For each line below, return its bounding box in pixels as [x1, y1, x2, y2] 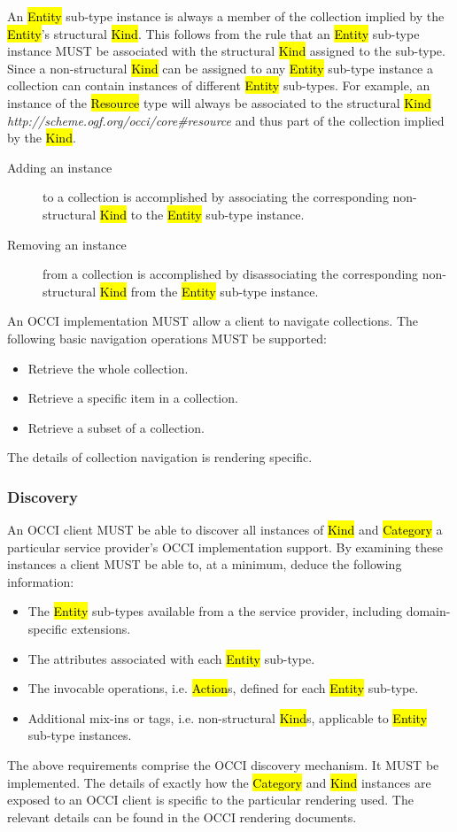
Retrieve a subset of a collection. [27, 418, 205, 436]
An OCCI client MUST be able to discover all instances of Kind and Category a [7, 520, 443, 539]
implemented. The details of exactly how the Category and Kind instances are [7, 773, 431, 791]
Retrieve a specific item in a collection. [27, 389, 238, 407]
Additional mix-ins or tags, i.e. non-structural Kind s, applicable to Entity [27, 708, 428, 727]
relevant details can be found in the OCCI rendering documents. [7, 807, 357, 826]
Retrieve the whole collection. [27, 358, 189, 377]
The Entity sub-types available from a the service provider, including [27, 602, 402, 620]
